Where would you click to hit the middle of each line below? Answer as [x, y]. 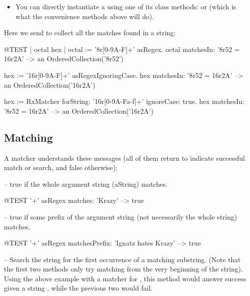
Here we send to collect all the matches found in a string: [90, 33]
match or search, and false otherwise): [61, 167]
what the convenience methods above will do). [85, 16]
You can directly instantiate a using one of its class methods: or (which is [126, 6]
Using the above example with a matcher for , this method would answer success [125, 278]
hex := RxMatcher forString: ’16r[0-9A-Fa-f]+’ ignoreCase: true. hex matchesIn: [124, 101]
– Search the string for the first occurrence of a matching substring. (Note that [122, 259]
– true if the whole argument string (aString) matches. [86, 184]
